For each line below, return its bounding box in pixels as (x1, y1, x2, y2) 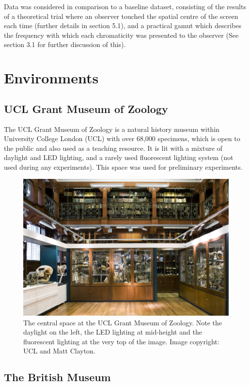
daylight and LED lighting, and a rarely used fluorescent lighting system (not (4, 152, 234, 162)
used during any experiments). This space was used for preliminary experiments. (4, 161, 243, 172)
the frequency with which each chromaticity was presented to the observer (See (4, 30, 239, 40)
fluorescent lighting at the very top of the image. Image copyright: (23, 336, 219, 346)
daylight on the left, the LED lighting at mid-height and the (23, 327, 202, 337)
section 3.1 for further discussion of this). (4, 39, 126, 49)
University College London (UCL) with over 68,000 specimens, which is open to (4, 133, 240, 144)
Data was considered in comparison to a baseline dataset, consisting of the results (4, 1, 246, 11)
